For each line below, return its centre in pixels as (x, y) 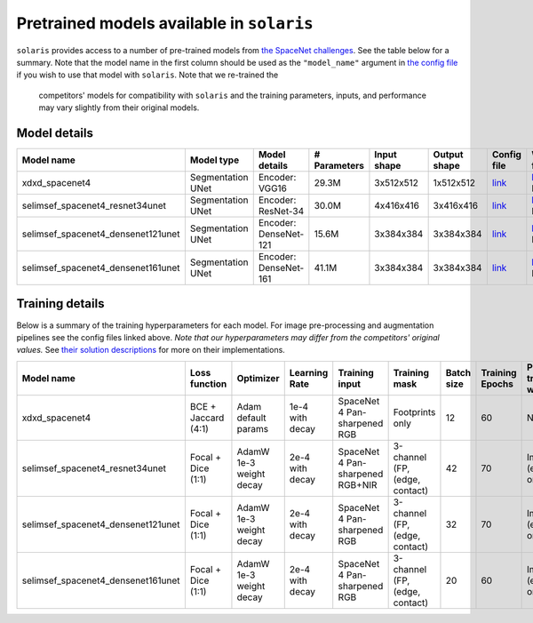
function (208, 384)
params (253, 428)
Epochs (497, 384)
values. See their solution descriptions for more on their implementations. (151, 350)
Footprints (414, 411)
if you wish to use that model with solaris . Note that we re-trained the (147, 75)
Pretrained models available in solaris (165, 23)
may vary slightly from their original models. (119, 108)
